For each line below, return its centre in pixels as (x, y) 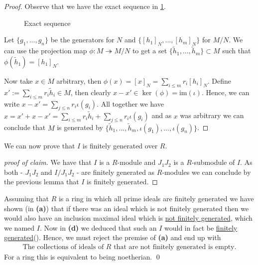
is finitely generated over (120, 145)
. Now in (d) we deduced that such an (98, 227)
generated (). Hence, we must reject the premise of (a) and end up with (113, 237)
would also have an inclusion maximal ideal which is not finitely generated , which (128, 218)
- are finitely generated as (116, 172)
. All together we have (130, 103)
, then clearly (91, 92)
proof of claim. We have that (48, 162)
